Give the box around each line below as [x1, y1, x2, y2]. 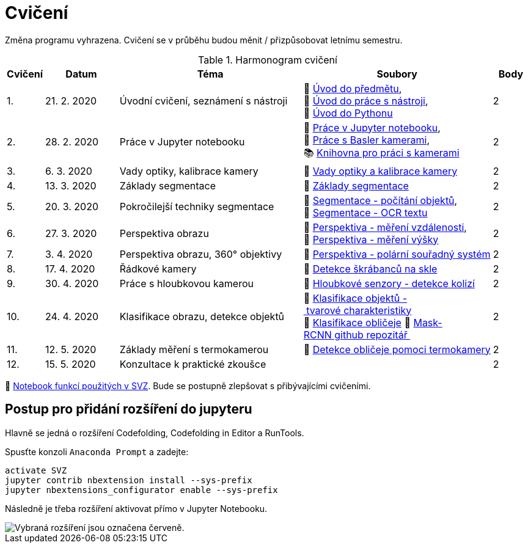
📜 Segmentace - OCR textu [303, 206, 428, 219]
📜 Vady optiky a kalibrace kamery [303, 164, 458, 177]
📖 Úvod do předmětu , [303, 82, 402, 95]
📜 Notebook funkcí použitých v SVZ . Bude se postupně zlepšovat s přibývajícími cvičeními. [5, 380, 371, 391]
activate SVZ [5, 465, 67, 475]
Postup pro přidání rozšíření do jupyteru [5, 401, 252, 417]
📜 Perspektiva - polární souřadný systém [303, 247, 491, 260]
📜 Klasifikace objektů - [303, 291, 408, 304]
